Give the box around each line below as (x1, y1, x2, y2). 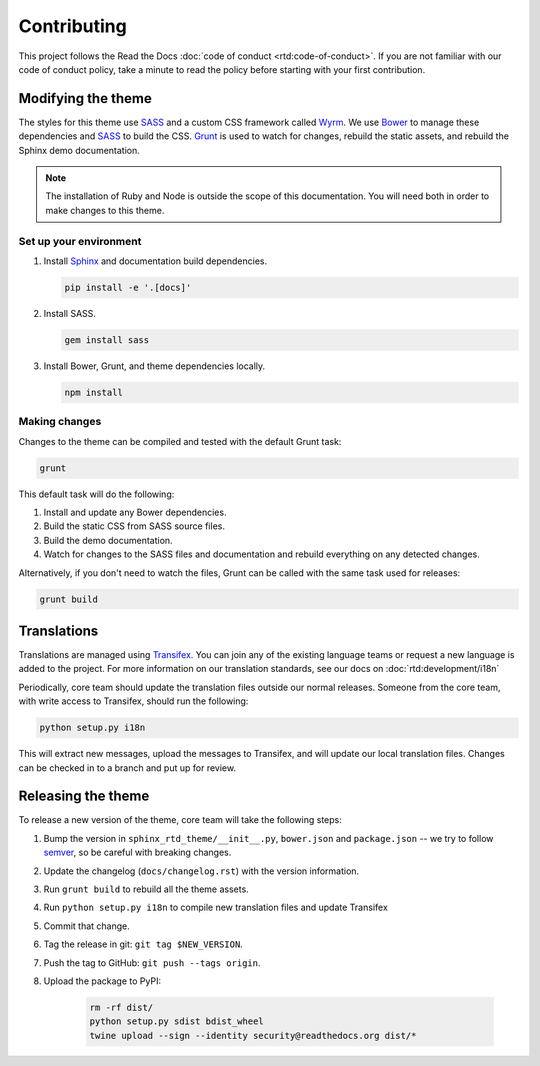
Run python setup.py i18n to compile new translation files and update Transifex (43, 901, 389, 914)
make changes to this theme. (45, 204, 165, 216)
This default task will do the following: (18, 488, 175, 500)
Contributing (18, 15, 127, 37)
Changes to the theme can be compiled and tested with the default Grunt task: (18, 435, 342, 447)
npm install (64, 386, 124, 398)
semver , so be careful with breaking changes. (43, 846, 232, 859)
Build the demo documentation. (43, 534, 174, 546)
